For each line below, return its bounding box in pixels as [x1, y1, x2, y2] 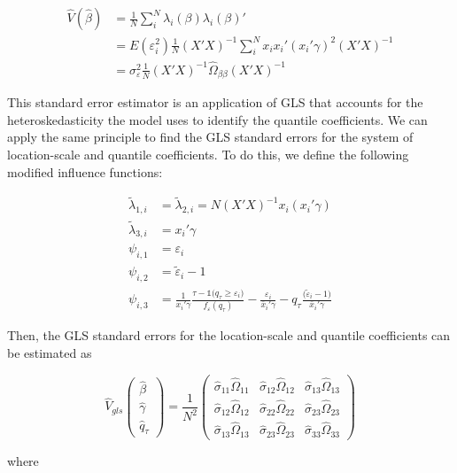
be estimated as [7, 344, 92, 362]
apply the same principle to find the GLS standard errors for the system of [7, 128, 414, 146]
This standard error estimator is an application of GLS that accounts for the [7, 93, 423, 112]
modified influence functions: [7, 162, 163, 181]
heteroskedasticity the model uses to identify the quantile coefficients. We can [7, 110, 428, 128]
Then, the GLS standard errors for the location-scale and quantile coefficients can [7, 326, 451, 345]
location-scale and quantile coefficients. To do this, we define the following [7, 145, 409, 164]
